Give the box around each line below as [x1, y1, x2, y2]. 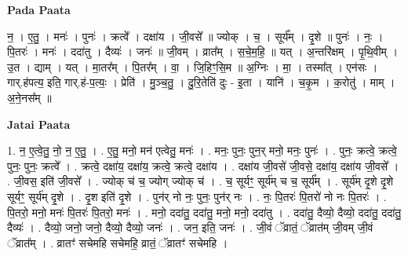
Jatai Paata [7, 115, 71, 132]
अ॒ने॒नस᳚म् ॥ [7, 89, 52, 105]
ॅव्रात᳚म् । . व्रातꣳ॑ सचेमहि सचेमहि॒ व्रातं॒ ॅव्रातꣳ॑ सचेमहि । [7, 234, 228, 251]
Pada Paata [7, 2, 71, 17]
